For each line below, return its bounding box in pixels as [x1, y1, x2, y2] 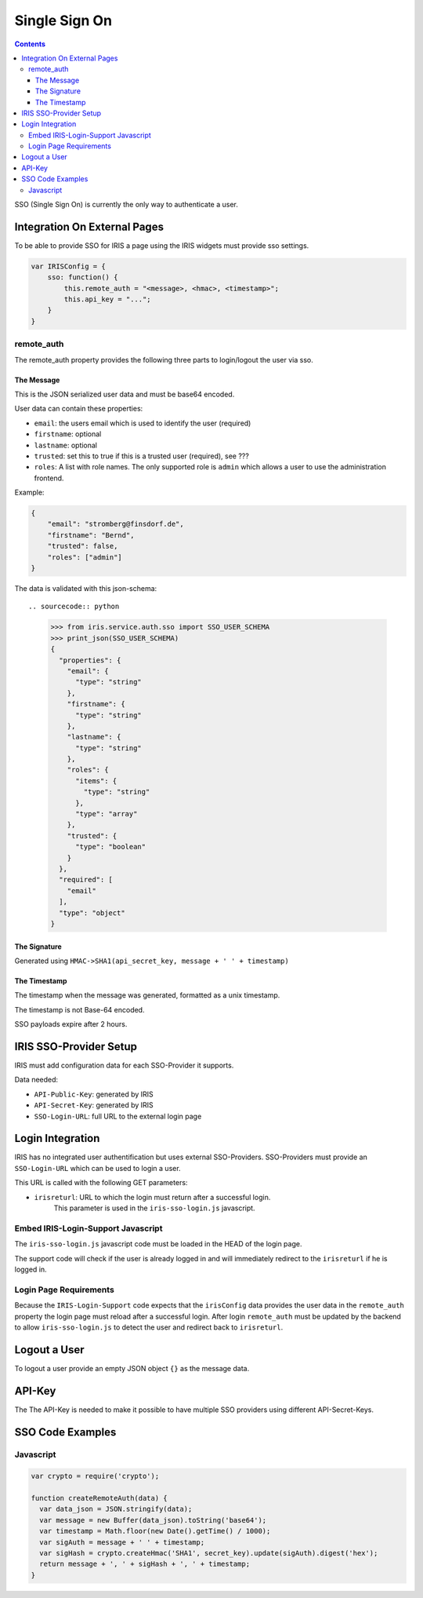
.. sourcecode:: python [28, 602, 120, 611]
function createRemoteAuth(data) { [31, 1494, 168, 1503]
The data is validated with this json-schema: [14, 584, 157, 593]
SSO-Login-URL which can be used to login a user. [14, 1163, 181, 1173]
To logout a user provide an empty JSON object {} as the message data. [14, 1363, 250, 1373]
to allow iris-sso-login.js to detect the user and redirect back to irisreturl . [14, 1323, 284, 1332]
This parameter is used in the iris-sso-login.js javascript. [53, 1203, 255, 1213]
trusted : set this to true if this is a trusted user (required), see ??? [34, 451, 250, 461]
